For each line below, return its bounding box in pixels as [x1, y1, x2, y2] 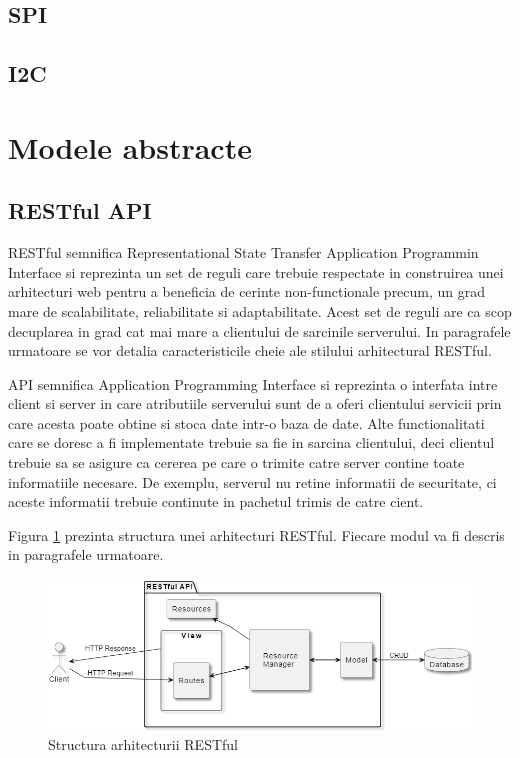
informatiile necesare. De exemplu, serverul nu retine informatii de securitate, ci [8, 471, 497, 492]
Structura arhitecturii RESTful [48, 733, 238, 754]
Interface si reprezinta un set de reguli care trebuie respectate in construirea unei [8, 261, 504, 282]
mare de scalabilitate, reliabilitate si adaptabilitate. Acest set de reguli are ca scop [8, 300, 512, 321]
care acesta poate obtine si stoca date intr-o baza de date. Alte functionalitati [8, 412, 485, 433]
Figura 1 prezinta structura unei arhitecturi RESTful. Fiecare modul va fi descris [8, 524, 505, 545]
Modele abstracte [8, 126, 252, 167]
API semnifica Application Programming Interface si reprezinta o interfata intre [8, 373, 498, 394]
